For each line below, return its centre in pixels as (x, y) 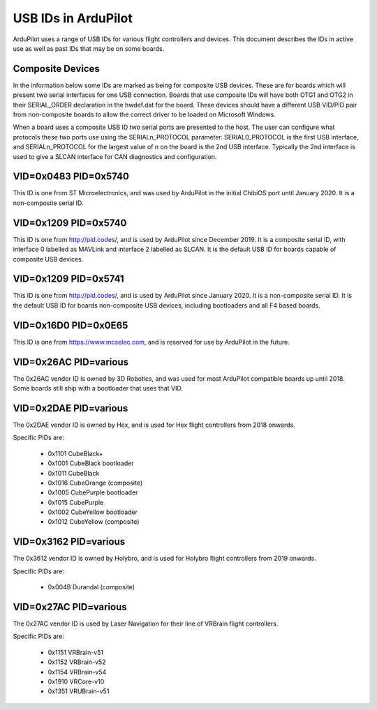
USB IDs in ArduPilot (73, 18)
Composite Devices (57, 69)
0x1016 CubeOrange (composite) (95, 483)
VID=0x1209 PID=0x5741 (69, 279)
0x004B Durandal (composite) (91, 587)
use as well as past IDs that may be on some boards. (89, 48)
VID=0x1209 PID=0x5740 (70, 223)
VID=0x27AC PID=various (70, 607)
